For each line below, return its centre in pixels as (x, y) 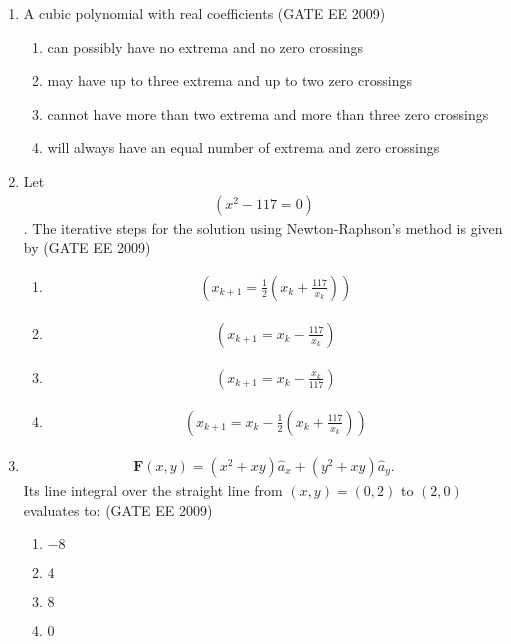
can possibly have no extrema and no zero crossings (205, 46)
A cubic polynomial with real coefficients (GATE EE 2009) (204, 13)
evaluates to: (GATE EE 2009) (118, 509)
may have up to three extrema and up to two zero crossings (229, 80)
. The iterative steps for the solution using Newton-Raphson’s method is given (263, 227)
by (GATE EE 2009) (87, 247)
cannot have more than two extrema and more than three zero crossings (268, 113)
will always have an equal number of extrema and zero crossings (243, 147)
